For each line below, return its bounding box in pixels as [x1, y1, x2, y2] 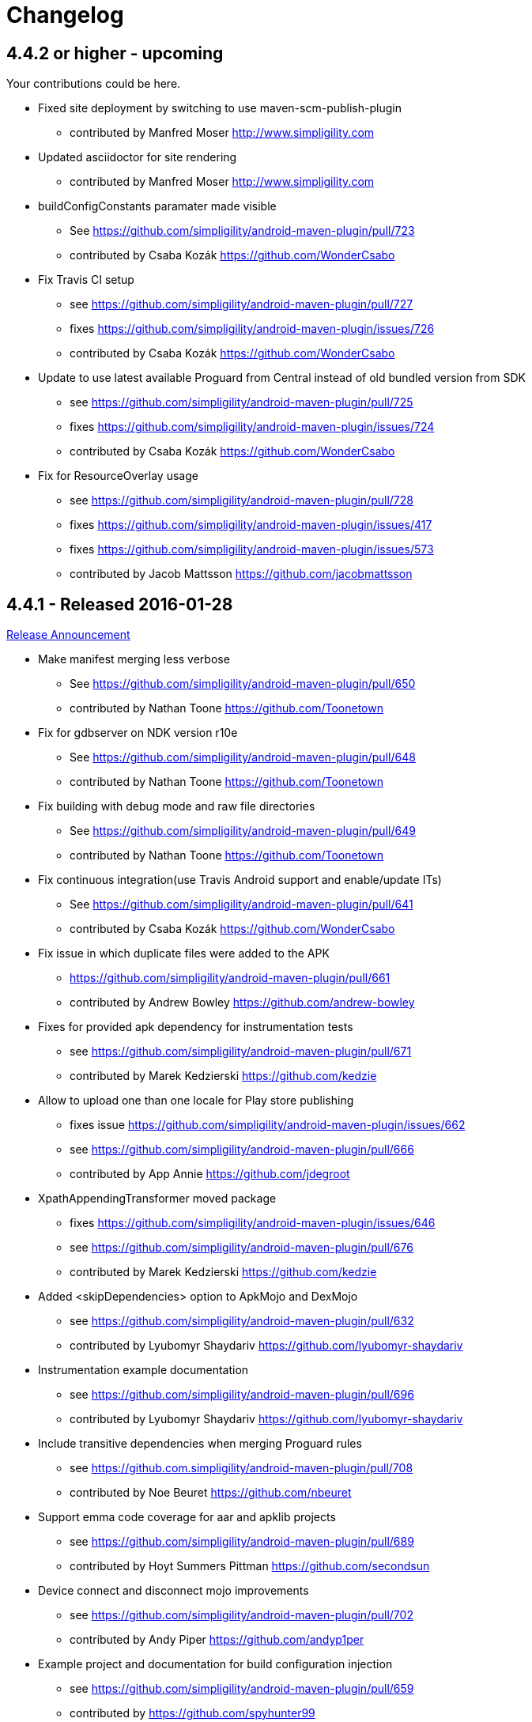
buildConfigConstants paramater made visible [38, 199, 277, 213]
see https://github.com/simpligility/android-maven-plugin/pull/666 [70, 1142, 414, 1157]
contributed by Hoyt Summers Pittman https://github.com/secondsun [70, 1559, 430, 1573]
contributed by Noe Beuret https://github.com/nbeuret [70, 1486, 352, 1500]
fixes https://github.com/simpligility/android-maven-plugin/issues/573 [70, 542, 434, 557]
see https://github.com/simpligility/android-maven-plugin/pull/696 [70, 1388, 414, 1402]
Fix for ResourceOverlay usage [38, 469, 198, 483]
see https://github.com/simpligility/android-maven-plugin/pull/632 [70, 1314, 414, 1328]
